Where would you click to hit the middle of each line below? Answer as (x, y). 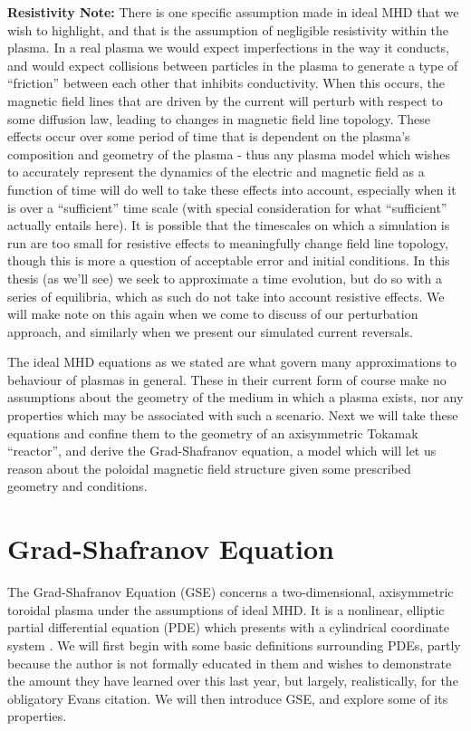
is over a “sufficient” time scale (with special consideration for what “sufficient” (227, 207)
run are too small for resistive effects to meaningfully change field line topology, (228, 242)
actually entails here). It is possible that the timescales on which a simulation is (229, 225)
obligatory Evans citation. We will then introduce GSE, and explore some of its (228, 698)
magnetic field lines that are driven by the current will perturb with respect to (225, 100)
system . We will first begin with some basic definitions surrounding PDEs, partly (234, 644)
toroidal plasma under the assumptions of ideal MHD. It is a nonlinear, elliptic (226, 609)
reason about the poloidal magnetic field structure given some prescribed (209, 468)
